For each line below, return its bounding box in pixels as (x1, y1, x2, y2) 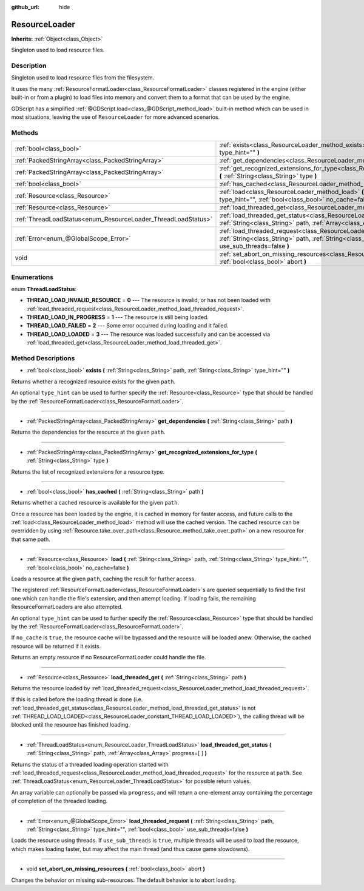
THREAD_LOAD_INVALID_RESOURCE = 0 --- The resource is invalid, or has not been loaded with (26, 297, 271, 304)
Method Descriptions (11, 354, 75, 362)
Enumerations (11, 273, 54, 281)
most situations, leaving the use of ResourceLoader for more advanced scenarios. (11, 113, 220, 121)
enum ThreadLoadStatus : (11, 285, 77, 292)
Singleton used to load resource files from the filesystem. (11, 74, 155, 81)
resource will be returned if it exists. (11, 642, 101, 650)
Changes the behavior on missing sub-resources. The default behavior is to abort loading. (11, 876, 237, 884)
